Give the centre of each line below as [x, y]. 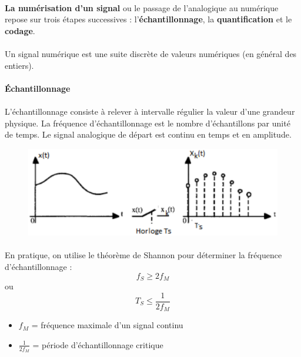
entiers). [19, 65]
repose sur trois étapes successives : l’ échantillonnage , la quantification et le [148, 19]
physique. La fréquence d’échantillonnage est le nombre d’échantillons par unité [148, 123]
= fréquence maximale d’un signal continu [107, 325]
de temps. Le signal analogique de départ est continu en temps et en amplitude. [148, 134]
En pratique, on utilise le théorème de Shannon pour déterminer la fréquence [143, 255]
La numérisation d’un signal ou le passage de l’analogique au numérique [142, 7]
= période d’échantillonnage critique [98, 344]
